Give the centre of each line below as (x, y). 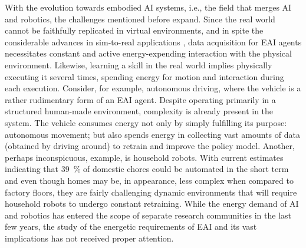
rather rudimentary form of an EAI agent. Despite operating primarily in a (140, 99)
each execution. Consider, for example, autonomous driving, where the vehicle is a (153, 88)
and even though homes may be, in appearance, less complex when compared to (149, 180)
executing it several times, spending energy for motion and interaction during (144, 76)
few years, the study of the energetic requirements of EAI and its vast (131, 226)
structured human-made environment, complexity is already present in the (139, 111)
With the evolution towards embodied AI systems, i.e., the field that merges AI (148, 7)
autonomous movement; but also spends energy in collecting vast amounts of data (152, 134)
